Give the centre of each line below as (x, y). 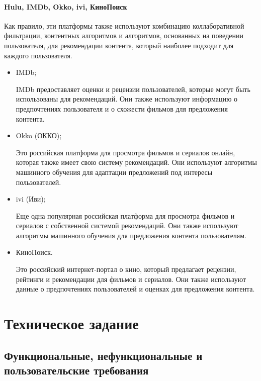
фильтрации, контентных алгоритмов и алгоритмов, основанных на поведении (124, 35)
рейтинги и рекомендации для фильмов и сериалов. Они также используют (131, 279)
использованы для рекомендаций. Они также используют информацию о (127, 99)
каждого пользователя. (38, 55)
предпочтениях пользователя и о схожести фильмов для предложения (122, 108)
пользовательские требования (76, 370)
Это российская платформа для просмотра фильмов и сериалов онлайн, (125, 152)
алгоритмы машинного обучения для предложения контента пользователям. (131, 235)
